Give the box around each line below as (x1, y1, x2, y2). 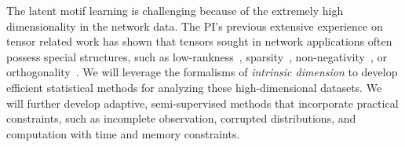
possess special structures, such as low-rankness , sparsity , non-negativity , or (6, 48, 387, 64)
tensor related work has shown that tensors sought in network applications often (6, 33, 392, 50)
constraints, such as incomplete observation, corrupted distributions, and (6, 110, 356, 127)
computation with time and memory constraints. (6, 125, 240, 141)
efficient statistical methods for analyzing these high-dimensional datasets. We (6, 79, 382, 95)
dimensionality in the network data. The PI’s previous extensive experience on (6, 17, 383, 34)
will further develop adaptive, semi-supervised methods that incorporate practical (6, 94, 399, 111)
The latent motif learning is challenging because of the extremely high (6, 2, 344, 18)
